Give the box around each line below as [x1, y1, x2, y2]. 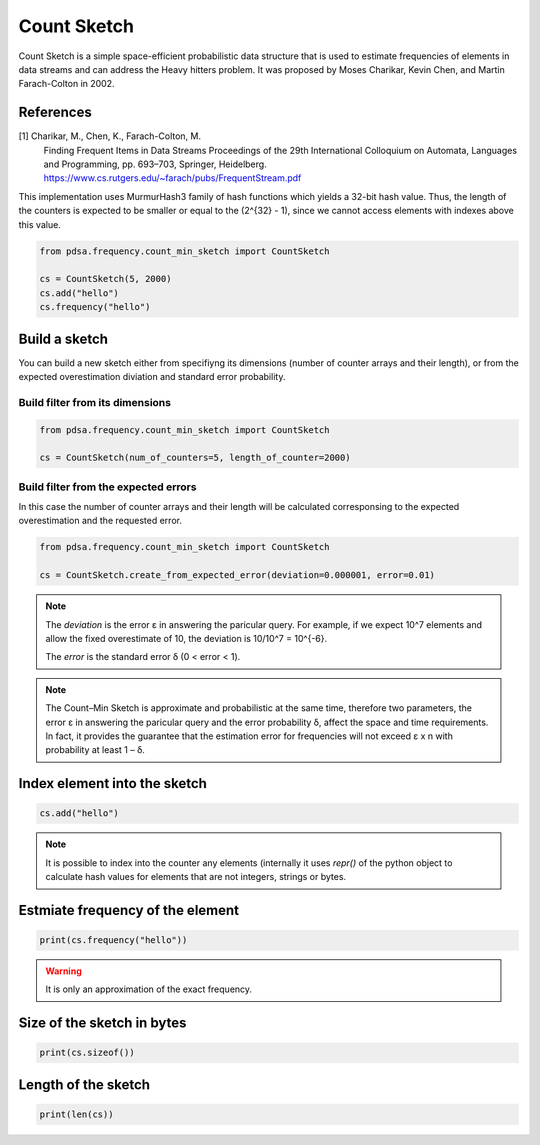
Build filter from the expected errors [18, 480, 197, 494]
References [18, 104, 92, 121]
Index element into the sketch [18, 775, 207, 792]
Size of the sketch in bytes [18, 1015, 187, 1032]
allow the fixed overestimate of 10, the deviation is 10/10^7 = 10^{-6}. [45, 633, 328, 644]
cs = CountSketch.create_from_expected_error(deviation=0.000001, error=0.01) [39, 570, 435, 581]
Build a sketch [18, 330, 109, 347]
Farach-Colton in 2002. [18, 78, 115, 90]
